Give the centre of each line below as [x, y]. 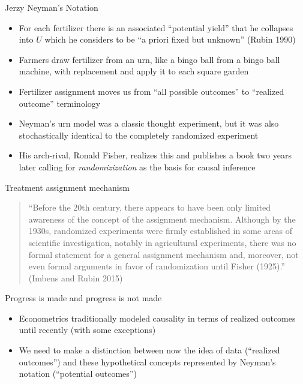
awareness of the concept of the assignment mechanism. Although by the [162, 219]
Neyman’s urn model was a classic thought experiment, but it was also [149, 123]
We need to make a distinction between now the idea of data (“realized [149, 350]
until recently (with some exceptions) [87, 330]
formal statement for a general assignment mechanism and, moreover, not [163, 254]
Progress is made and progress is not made [83, 298]
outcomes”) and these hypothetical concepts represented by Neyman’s [147, 361]
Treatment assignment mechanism [67, 187]
